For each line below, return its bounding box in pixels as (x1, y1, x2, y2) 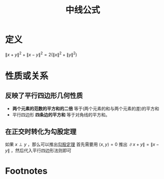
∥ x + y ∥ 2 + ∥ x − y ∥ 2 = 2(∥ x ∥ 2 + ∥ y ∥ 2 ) (5, 50, 77, 57)
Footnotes (5, 165, 48, 177)
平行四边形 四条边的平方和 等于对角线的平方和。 (12, 111, 110, 117)
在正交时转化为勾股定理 (5, 127, 76, 136)
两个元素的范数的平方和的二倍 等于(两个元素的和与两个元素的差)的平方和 (12, 106, 159, 111)
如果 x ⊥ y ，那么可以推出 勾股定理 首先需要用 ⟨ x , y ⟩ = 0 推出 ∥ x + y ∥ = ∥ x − (5, 142, 159, 147)
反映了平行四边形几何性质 (5, 92, 83, 100)
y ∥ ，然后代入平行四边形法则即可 (5, 147, 71, 153)
